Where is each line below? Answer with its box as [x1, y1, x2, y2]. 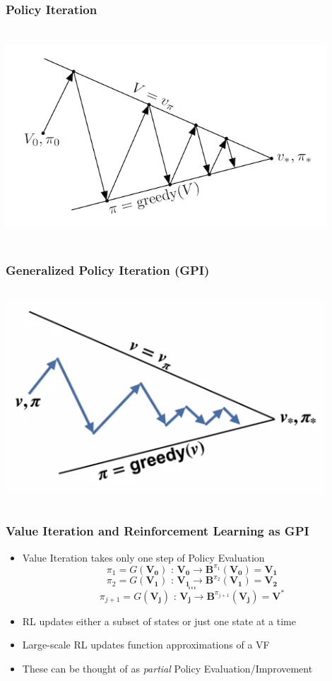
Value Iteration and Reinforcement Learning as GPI [6, 522, 309, 540]
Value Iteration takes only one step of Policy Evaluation [22, 550, 265, 564]
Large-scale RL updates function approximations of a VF [22, 637, 270, 652]
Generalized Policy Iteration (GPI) [6, 261, 210, 279]
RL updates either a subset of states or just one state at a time [22, 613, 296, 628]
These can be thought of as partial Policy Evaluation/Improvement [22, 661, 313, 675]
